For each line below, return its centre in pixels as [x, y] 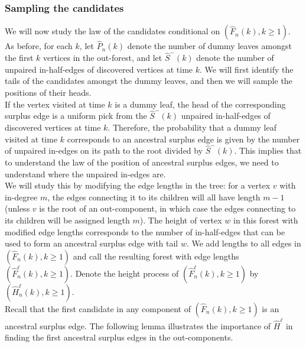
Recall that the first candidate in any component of [98, 308]
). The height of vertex [181, 220]
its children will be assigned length [67, 220]
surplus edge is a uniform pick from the [76, 116]
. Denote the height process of [125, 273]
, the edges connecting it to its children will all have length [154, 197]
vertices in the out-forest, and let [102, 58]
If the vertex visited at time [55, 104]
